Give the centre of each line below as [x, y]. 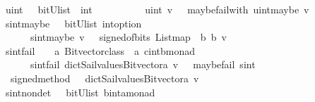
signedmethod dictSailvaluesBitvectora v [105, 78]
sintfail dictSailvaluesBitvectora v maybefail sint [143, 64]
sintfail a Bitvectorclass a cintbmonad [100, 50]
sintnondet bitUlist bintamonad [80, 92]
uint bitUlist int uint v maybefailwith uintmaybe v [157, 9]
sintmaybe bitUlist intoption [73, 23]
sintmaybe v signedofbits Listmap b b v [128, 37]
